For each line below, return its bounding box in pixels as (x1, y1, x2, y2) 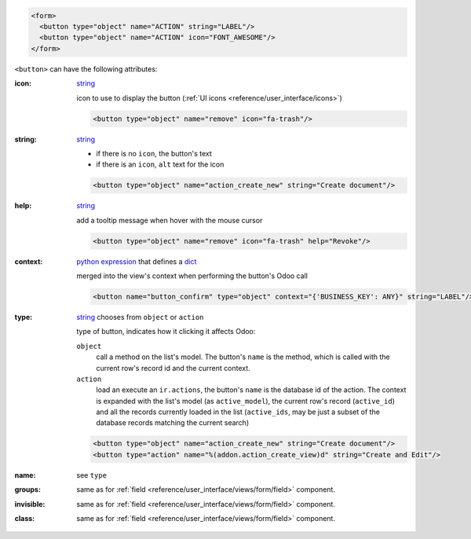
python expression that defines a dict (76, 256, 197, 266)
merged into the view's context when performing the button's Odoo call (76, 271, 308, 280)
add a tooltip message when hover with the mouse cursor (76, 215, 263, 225)
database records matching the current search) (96, 418, 250, 427)
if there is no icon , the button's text (96, 148, 212, 158)
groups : (14, 485, 41, 494)
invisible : (14, 499, 46, 508)
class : (14, 514, 35, 523)
